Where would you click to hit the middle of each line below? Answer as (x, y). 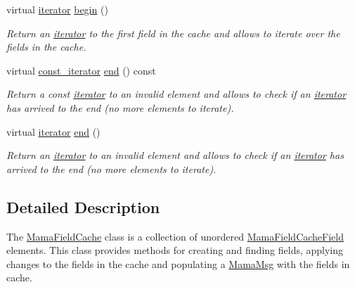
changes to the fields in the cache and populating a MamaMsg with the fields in (178, 263)
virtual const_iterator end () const (81, 70)
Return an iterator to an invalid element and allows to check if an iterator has (175, 155)
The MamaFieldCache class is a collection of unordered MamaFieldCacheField (175, 236)
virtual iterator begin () (57, 9)
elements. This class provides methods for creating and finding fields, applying (175, 250)
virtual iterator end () (53, 131)
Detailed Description (83, 206)
